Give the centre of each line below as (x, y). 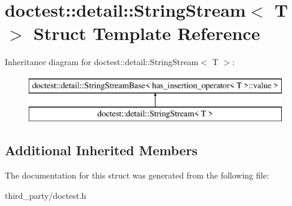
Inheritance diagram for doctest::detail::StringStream (102, 62)
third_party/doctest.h (46, 195)
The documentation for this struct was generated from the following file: (137, 175)
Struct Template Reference (147, 33)
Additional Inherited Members (101, 150)
